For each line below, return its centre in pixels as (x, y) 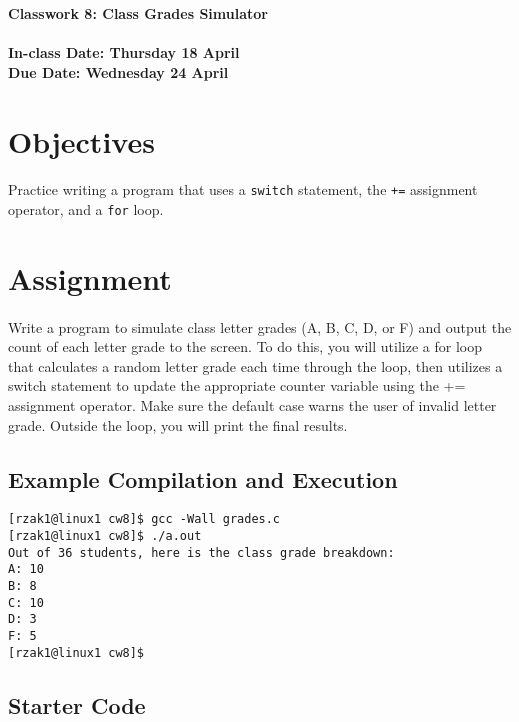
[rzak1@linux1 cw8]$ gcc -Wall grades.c (144, 519)
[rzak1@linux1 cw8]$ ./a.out (105, 536)
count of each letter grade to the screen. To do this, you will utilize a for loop (245, 346)
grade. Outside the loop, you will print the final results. (178, 424)
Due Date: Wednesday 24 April (118, 71)
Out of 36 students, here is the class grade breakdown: (201, 552)
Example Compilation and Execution (203, 478)
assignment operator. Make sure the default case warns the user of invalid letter (252, 405)
